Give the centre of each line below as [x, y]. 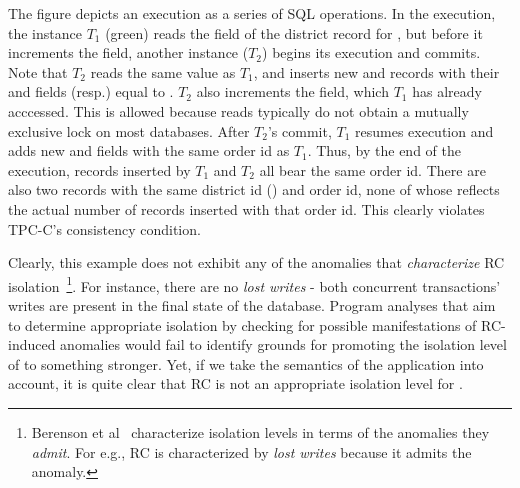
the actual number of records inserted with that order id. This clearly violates [246, 208]
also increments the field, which [292, 91]
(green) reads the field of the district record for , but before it [294, 32]
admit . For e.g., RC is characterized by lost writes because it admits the [251, 451]
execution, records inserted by [99, 169]
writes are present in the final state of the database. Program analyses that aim [252, 304]
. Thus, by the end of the [384, 150]
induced [32, 344]
